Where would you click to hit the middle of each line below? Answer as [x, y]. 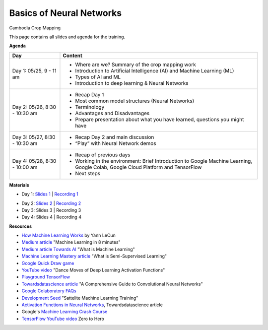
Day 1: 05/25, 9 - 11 [34, 70]
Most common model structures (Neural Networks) [135, 101]
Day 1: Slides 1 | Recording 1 [50, 194]
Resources [21, 226]
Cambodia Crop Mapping [35, 28]
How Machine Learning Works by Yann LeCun [69, 235]
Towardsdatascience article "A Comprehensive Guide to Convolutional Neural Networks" [112, 284]
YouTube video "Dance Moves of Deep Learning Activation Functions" [93, 270]
